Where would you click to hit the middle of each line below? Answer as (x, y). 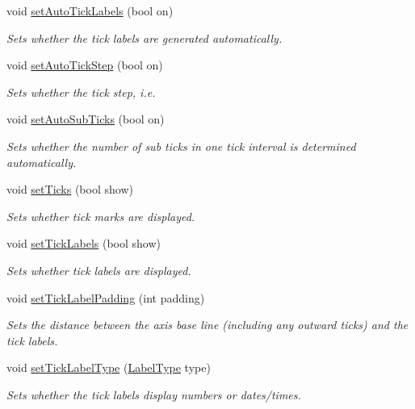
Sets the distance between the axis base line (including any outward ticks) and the (207, 325)
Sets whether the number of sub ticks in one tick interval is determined (181, 146)
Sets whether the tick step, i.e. (81, 92)
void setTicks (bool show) (70, 189)
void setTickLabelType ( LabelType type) (109, 367)
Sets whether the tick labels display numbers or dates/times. (154, 394)
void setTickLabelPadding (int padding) (106, 297)
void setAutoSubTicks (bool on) (86, 119)
